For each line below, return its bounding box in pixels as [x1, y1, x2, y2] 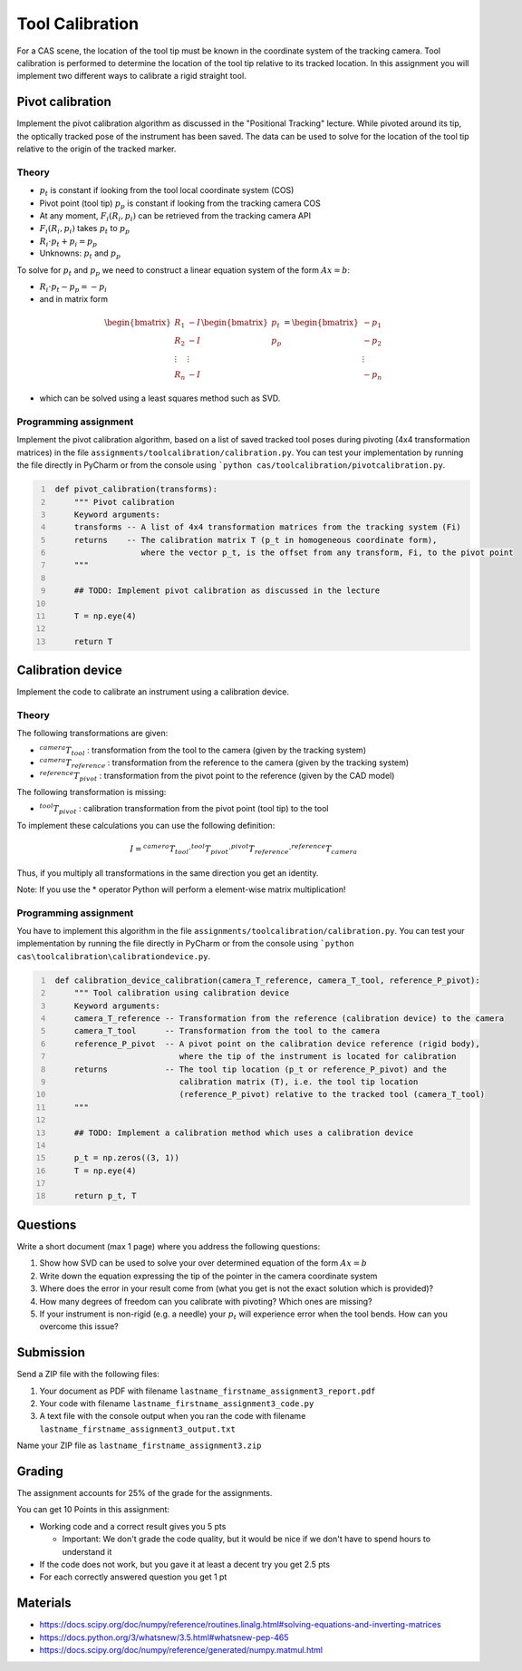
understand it [62, 1546, 112, 1557]
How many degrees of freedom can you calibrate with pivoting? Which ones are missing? [39, 1296, 372, 1307]
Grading [16, 1464, 63, 1479]
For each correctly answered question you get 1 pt [39, 1571, 227, 1582]
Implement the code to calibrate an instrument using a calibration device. [16, 686, 290, 697]
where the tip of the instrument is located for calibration [179, 1052, 457, 1062]
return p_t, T [73, 1190, 137, 1201]
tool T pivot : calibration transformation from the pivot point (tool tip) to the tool [39, 802, 329, 816]
